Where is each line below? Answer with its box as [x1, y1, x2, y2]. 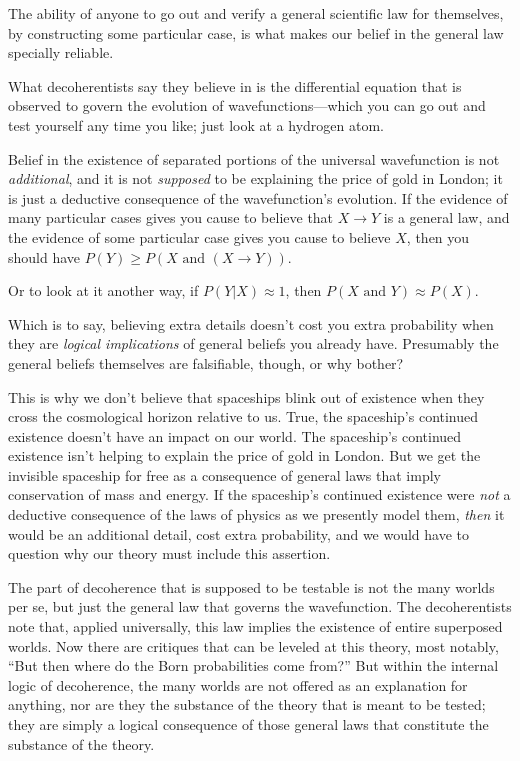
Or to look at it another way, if [8, 280, 199, 301]
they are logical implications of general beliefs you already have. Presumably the [8, 333, 499, 354]
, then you [406, 226, 470, 247]
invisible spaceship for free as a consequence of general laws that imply [8, 464, 441, 485]
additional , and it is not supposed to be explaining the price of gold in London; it [8, 168, 503, 189]
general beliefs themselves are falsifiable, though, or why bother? [8, 352, 404, 373]
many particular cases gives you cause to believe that [8, 207, 334, 228]
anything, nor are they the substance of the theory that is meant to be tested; [8, 694, 486, 715]
